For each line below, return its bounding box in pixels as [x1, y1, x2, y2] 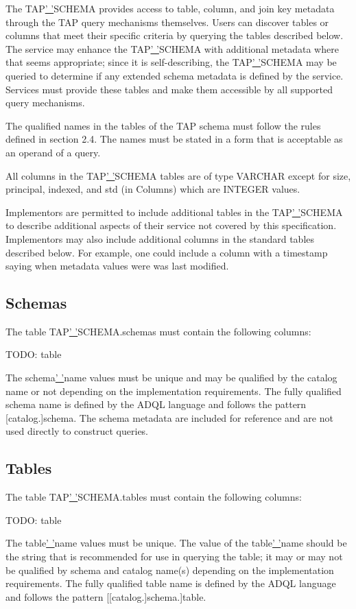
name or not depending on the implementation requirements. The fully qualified [5, 383, 342, 398]
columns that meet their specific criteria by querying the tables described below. [5, 28, 344, 43]
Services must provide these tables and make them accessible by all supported [5, 82, 333, 96]
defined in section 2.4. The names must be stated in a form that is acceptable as [5, 132, 343, 146]
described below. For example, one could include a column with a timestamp [5, 245, 328, 259]
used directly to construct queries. [5, 424, 149, 438]
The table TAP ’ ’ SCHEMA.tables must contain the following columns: [5, 490, 302, 504]
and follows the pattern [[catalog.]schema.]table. [5, 589, 206, 604]
